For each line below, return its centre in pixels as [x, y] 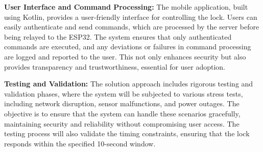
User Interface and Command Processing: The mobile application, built [126, 7]
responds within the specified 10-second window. [80, 143]
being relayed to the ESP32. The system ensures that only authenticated [118, 36]
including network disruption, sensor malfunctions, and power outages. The [122, 103]
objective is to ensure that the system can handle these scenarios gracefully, [122, 113]
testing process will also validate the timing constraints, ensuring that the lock [127, 133]
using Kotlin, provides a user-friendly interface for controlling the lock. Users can [131, 17]
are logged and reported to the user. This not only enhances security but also [125, 56]
